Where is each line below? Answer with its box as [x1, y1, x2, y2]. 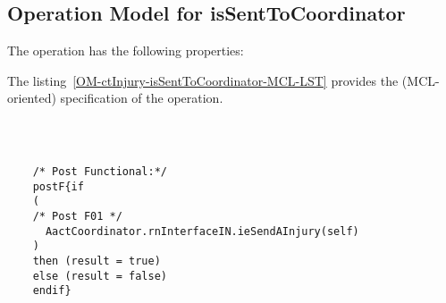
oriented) [7, 88, 56, 107]
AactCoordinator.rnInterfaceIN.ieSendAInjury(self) [45, 224, 359, 238]
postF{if [32, 180, 84, 193]
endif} [32, 284, 72, 298]
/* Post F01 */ [32, 209, 122, 223]
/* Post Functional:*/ [32, 164, 167, 178]
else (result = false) [32, 269, 167, 282]
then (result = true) [32, 254, 161, 267]
